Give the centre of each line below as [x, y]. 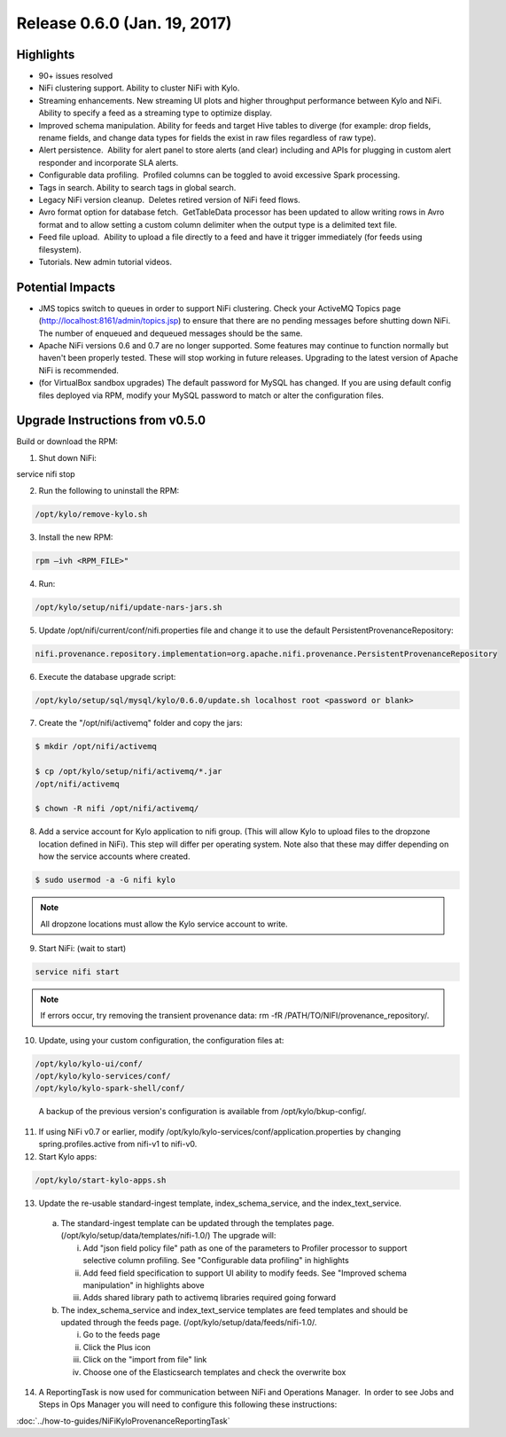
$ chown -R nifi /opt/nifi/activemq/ [117, 808]
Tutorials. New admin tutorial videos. [105, 262]
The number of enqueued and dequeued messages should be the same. [171, 333]
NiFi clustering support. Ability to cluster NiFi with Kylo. [139, 88]
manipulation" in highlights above [144, 1285]
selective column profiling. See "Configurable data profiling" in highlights [216, 1261]
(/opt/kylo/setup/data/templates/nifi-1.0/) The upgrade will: [168, 1236]
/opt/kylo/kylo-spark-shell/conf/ [110, 1089]
